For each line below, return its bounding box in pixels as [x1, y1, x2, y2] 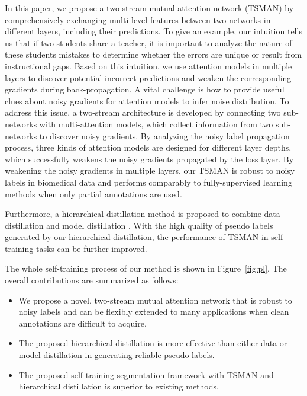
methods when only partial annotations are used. [5, 187, 182, 200]
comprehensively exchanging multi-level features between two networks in [5, 13, 271, 25]
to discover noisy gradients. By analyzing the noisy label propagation [39, 129, 290, 142]
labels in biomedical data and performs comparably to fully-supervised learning [5, 175, 292, 188]
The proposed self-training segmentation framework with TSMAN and [18, 368, 274, 381]
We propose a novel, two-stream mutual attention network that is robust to [18, 293, 292, 306]
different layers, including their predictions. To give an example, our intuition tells [5, 25, 302, 37]
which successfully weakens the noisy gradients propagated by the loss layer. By [5, 152, 294, 165]
